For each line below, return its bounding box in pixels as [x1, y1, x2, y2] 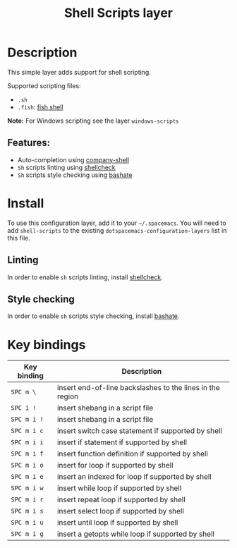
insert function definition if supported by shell [56, 449, 208, 459]
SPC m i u [11, 518, 44, 527]
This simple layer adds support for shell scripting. [7, 68, 152, 76]
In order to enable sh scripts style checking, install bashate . [7, 312, 180, 320]
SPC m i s [11, 507, 44, 516]
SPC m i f [11, 450, 44, 458]
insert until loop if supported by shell [56, 518, 178, 528]
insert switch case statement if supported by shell [56, 426, 222, 436]
